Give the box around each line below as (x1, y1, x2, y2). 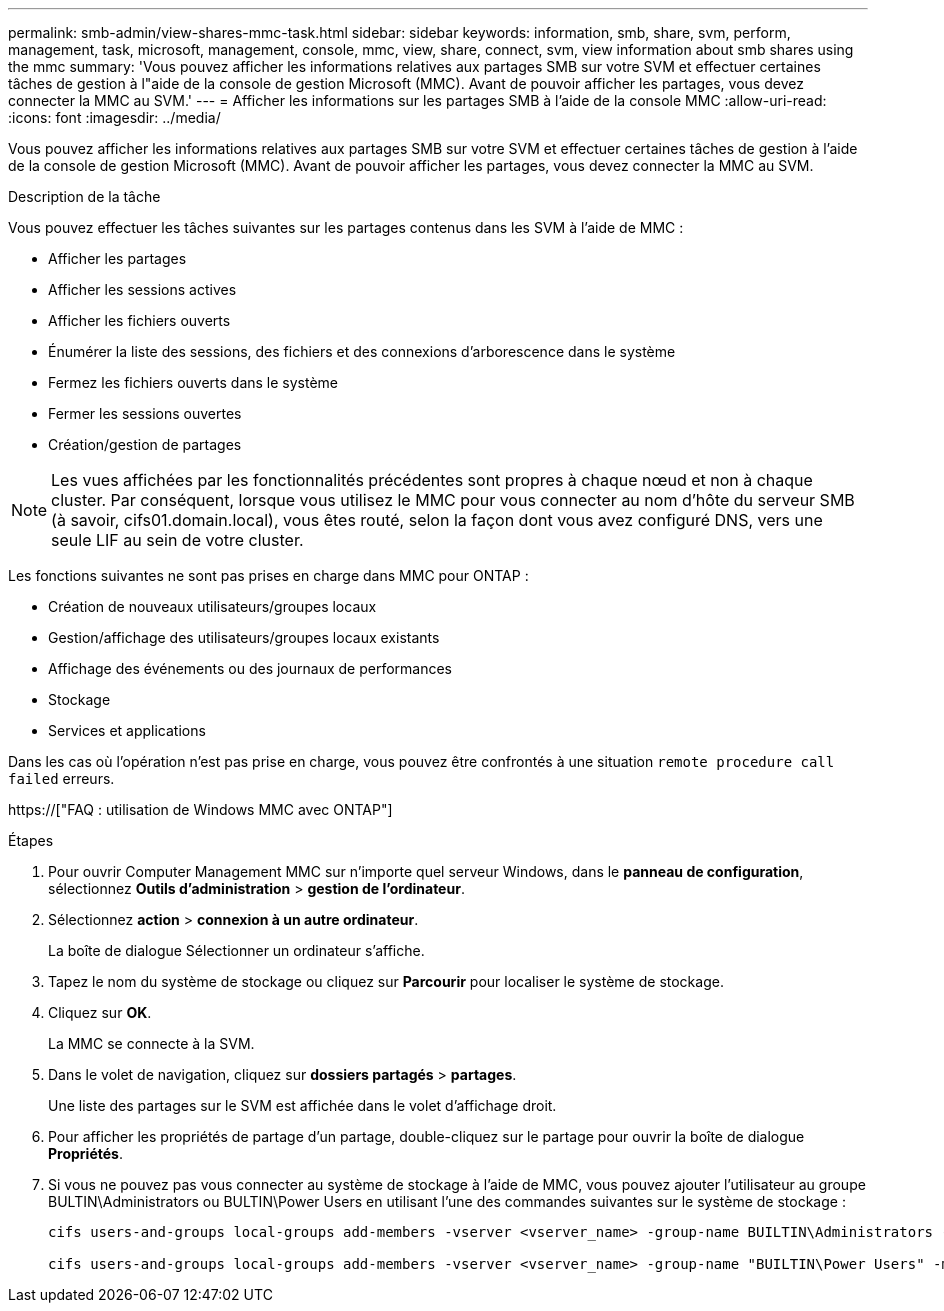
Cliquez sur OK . (48, 1004, 152, 1021)
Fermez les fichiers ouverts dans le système (48, 374, 339, 391)
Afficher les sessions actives (48, 281, 237, 298)
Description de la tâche (8, 188, 161, 205)
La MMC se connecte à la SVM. (48, 1035, 255, 1052)
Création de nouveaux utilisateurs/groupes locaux (48, 598, 377, 615)
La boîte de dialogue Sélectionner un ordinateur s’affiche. (48, 942, 425, 959)
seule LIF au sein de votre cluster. (51, 530, 304, 550)
